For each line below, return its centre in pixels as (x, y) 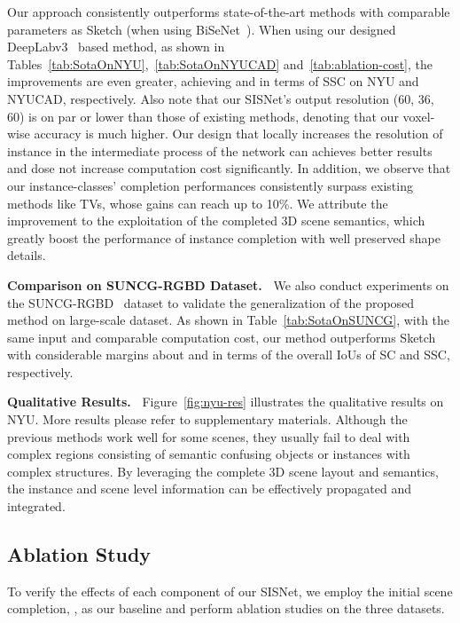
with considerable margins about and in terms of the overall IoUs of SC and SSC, (229, 355)
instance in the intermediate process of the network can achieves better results (220, 150)
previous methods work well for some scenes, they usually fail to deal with (209, 436)
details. (27, 255)
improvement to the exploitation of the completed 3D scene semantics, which (216, 221)
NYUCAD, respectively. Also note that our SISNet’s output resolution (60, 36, (221, 98)
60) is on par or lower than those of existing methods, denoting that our (203, 116)
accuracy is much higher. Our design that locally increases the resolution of (238, 134)
